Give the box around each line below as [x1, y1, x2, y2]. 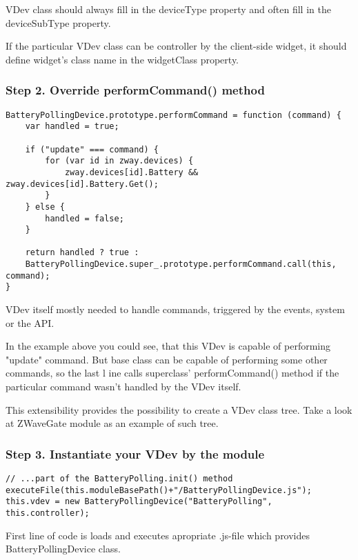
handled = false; [45, 213, 124, 223]
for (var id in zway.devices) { [45, 156, 194, 166]
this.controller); [6, 508, 90, 519]
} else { [25, 201, 65, 212]
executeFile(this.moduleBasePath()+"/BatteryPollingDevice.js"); [6, 485, 312, 495]
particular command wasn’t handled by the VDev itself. [6, 379, 241, 394]
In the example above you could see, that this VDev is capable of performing [6, 339, 331, 353]
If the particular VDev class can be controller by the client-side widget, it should [6, 39, 347, 53]
